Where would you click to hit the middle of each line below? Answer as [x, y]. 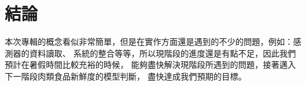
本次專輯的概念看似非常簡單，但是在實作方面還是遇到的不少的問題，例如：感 [153, 42]
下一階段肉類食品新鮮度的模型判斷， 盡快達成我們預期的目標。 [126, 76]
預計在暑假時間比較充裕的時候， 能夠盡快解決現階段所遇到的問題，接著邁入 [150, 64]
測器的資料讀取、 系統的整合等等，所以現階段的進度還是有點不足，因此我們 [150, 53]
